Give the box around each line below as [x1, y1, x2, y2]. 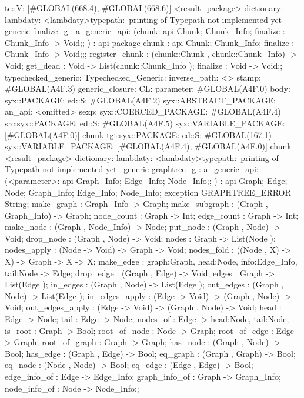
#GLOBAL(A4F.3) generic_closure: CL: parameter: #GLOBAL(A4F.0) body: [5, 82, 290, 95]
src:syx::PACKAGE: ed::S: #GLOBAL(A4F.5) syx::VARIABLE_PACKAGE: [5, 116, 285, 129]
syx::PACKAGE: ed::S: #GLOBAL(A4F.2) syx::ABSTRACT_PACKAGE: [5, 93, 276, 106]
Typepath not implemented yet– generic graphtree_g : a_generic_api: [5, 163, 259, 175]
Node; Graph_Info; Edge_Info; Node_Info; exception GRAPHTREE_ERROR [5, 186, 291, 198]
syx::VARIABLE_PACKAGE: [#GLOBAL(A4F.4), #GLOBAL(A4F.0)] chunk [5, 140, 292, 152]
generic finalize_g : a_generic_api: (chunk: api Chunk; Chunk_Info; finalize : [5, 25, 285, 37]
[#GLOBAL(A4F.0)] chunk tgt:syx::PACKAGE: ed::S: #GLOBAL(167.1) [5, 128, 272, 141]
